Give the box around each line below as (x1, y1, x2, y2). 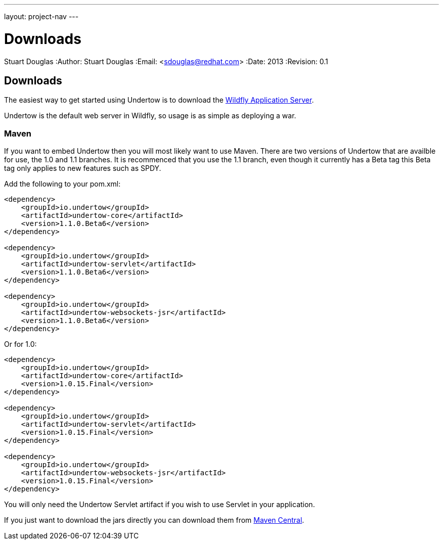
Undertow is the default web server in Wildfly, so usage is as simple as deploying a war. (4, 111, 296, 120)
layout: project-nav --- (4, 12, 79, 21)
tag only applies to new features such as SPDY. (4, 164, 161, 173)
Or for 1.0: (4, 340, 37, 349)
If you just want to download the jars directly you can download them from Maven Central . (4, 516, 304, 525)
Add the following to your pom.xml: (4, 179, 121, 189)
